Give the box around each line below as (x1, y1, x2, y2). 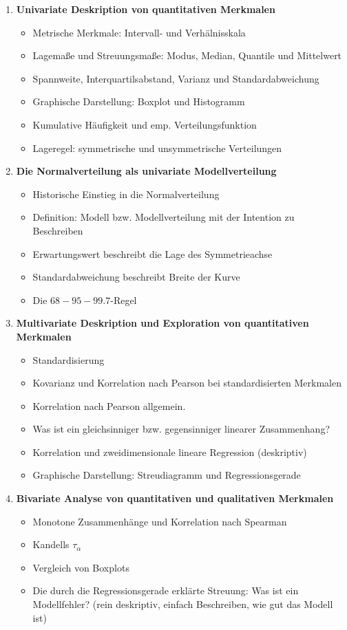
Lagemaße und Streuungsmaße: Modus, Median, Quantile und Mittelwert (32, 48, 342, 63)
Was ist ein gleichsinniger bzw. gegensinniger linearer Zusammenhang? (32, 422, 330, 436)
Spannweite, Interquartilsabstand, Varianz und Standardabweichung (32, 71, 319, 85)
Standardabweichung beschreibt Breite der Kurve (32, 270, 240, 284)
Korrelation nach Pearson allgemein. (32, 398, 186, 413)
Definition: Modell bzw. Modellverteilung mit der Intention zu (32, 210, 295, 224)
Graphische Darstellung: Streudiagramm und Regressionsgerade (32, 468, 301, 482)
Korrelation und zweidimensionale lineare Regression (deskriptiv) (32, 444, 307, 459)
